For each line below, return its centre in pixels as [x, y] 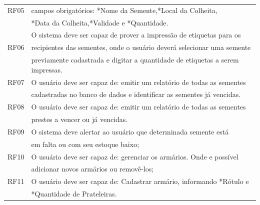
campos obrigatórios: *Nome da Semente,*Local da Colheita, [124, 10]
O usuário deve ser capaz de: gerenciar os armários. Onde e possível [135, 156]
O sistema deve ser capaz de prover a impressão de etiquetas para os [136, 35]
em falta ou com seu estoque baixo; [85, 144]
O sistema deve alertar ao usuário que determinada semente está [130, 131]
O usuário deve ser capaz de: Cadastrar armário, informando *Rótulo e [140, 181]
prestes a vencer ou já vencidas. [79, 119]
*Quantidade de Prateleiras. [74, 194]
